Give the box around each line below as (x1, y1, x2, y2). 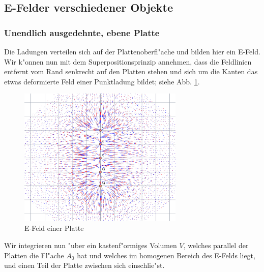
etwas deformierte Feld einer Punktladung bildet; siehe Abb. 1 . (4, 76, 200, 86)
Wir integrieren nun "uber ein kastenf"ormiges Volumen (4, 239, 177, 250)
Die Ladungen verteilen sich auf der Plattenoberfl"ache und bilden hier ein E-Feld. (4, 46, 260, 56)
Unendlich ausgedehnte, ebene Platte (4, 26, 160, 39)
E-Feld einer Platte (24, 223, 84, 233)
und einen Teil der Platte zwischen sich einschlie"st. (4, 260, 165, 270)
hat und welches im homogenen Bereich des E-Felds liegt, (77, 250, 255, 260)
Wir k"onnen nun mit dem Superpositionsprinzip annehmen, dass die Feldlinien (4, 56, 252, 67)
